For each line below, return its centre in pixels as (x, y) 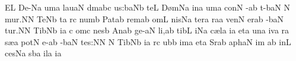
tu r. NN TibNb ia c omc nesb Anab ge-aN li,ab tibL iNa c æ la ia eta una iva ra (147, 30)
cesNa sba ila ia (33, 53)
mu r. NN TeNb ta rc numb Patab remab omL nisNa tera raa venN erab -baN (144, 18)
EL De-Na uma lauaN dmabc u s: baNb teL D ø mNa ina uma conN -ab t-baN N (147, 7)
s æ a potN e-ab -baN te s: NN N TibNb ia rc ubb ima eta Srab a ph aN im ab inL (148, 41)
